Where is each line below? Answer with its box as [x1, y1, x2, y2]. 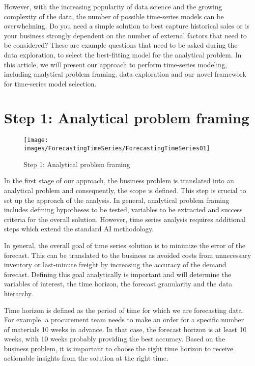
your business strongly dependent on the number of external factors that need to [4, 30, 247, 40]
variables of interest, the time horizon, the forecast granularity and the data [4, 279, 232, 289]
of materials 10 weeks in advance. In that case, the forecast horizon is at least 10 [4, 324, 247, 334]
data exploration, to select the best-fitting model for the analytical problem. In [4, 49, 242, 59]
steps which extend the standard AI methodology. [4, 224, 154, 234]
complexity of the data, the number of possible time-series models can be [4, 11, 224, 21]
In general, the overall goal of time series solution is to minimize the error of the [4, 240, 246, 250]
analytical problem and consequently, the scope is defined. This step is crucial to [4, 185, 246, 195]
